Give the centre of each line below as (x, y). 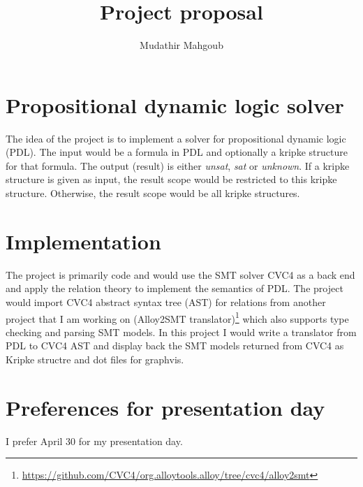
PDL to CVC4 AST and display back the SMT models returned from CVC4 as (175, 346)
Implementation (83, 241)
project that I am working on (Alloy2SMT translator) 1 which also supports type (177, 317)
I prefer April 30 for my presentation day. (94, 441)
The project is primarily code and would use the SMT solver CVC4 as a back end (180, 274)
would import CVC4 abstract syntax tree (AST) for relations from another (166, 301)
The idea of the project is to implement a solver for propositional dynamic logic (176, 138)
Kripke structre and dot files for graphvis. (95, 359)
